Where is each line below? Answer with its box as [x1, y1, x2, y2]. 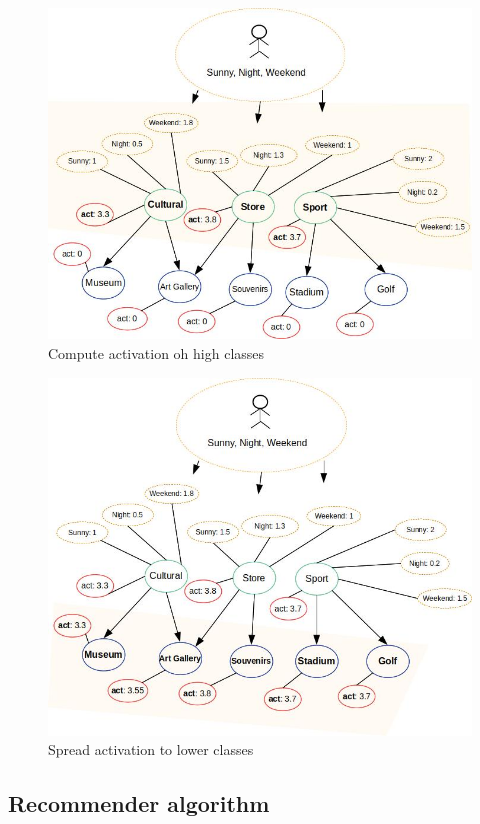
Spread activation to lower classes [48, 739, 254, 760]
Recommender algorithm [8, 788, 270, 819]
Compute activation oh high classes [48, 343, 265, 363]
